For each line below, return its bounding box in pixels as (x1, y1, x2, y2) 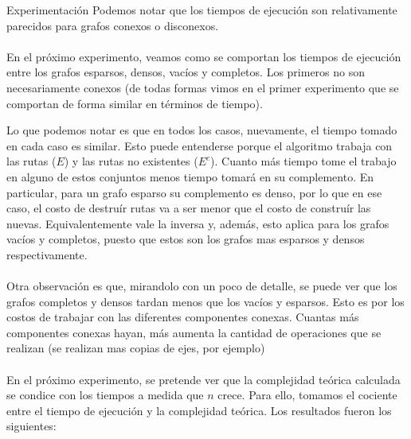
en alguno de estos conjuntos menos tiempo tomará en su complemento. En (6, 168, 374, 185)
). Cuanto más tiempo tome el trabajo (210, 153, 397, 169)
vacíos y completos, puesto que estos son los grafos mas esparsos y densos (6, 231, 365, 247)
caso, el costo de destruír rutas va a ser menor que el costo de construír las (6, 200, 371, 216)
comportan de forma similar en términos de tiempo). (6, 95, 263, 111)
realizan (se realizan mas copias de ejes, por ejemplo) (6, 340, 265, 356)
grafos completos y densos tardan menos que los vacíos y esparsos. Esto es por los (6, 293, 405, 309)
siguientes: (6, 418, 57, 434)
